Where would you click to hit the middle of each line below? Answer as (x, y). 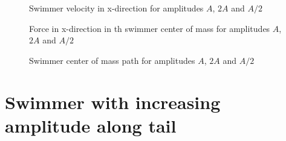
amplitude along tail (91, 125)
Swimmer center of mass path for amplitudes (112, 60)
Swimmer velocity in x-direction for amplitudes (116, 8)
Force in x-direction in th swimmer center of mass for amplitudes (150, 28)
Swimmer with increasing (113, 102)
